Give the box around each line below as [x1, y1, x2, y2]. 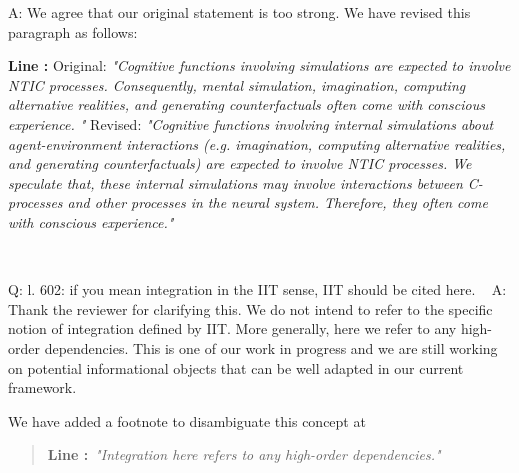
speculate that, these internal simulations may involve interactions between [8, 172, 463, 193]
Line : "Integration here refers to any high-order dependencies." [47, 444, 441, 465]
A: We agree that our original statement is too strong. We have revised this [8, 2, 471, 22]
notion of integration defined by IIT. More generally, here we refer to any [8, 318, 457, 339]
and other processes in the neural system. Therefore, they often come [67, 192, 488, 213]
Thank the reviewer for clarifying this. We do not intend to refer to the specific [8, 298, 493, 319]
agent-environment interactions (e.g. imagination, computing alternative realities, [8, 133, 506, 154]
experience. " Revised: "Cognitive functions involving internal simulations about [8, 113, 494, 134]
